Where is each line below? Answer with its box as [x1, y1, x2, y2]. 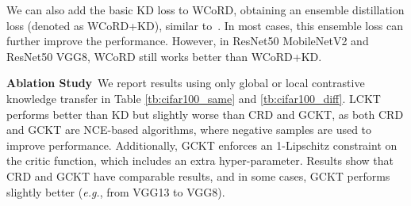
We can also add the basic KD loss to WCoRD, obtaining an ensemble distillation [6, 2, 405, 17]
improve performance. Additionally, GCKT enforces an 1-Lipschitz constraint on [6, 136, 398, 153]
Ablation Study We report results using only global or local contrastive [6, 74, 365, 91]
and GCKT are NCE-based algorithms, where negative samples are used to [6, 121, 372, 138]
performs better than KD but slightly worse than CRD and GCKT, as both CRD [6, 105, 404, 122]
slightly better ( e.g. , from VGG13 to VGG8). [6, 183, 225, 200]
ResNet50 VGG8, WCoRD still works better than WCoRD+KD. [6, 48, 322, 64]
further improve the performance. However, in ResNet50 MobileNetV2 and [6, 32, 369, 49]
